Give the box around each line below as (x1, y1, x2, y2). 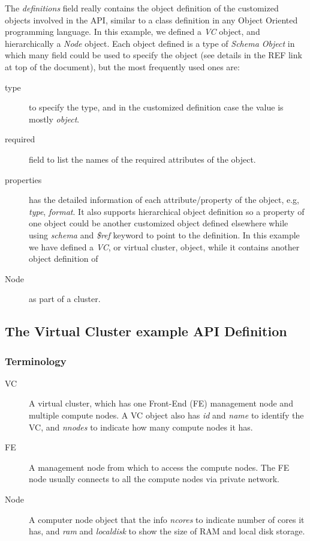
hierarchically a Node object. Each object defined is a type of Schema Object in (5, 37, 295, 49)
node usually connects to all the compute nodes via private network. (29, 473, 279, 485)
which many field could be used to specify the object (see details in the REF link (5, 49, 302, 61)
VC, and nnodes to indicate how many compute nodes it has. (29, 420, 253, 433)
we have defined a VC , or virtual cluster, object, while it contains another (29, 240, 300, 253)
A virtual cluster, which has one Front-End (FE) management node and (29, 397, 293, 410)
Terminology (5, 353, 67, 368)
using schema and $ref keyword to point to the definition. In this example (29, 228, 300, 241)
